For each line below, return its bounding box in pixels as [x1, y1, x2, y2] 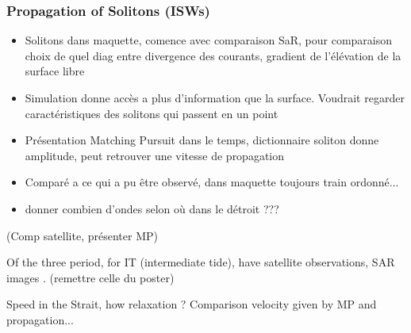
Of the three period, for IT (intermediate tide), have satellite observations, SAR [6, 254, 395, 270]
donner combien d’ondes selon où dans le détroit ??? [25, 200, 279, 216]
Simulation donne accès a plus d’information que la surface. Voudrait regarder [25, 90, 405, 105]
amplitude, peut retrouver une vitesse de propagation [25, 147, 285, 163]
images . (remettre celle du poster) [6, 269, 175, 285]
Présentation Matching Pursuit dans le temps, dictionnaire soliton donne [25, 132, 379, 148]
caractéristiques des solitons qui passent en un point [25, 105, 278, 121]
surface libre [25, 63, 85, 79]
